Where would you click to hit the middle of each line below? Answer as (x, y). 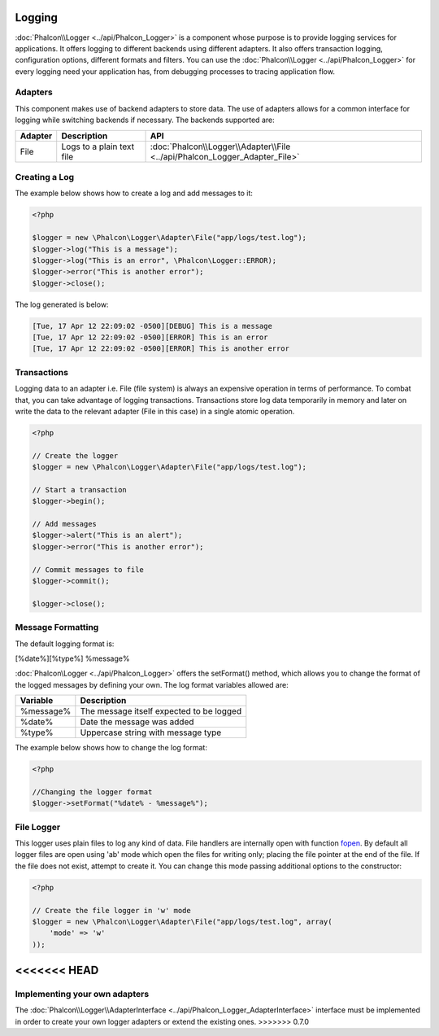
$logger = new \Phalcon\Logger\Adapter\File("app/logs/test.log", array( (182, 921)
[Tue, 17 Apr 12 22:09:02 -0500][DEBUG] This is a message (152, 326)
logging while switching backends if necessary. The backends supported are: (145, 120)
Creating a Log (45, 177)
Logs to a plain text (98, 146)
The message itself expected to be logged (161, 711)
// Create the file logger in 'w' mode (111, 910)
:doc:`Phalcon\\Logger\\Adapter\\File (220, 146)
